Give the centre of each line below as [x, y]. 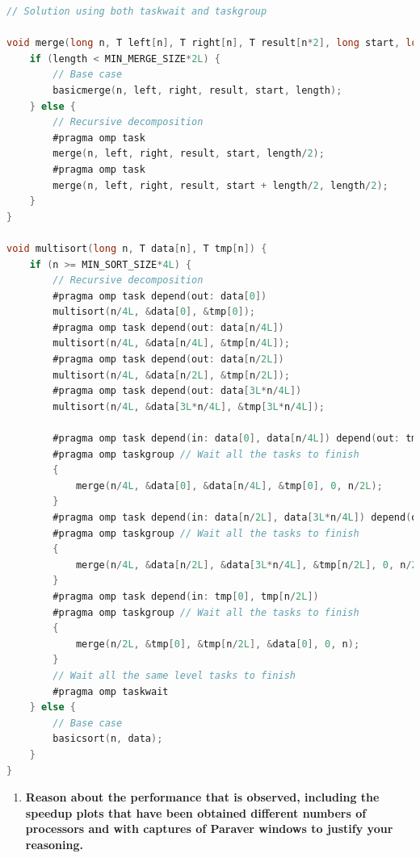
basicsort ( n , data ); [108, 739]
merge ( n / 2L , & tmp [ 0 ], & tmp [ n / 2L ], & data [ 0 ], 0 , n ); [218, 644]
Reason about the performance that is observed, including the [202, 797]
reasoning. [54, 844]
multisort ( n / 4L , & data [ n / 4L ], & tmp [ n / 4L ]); [172, 343]
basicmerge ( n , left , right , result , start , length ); [197, 90]
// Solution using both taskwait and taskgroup [137, 11]
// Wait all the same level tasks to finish [174, 675]
